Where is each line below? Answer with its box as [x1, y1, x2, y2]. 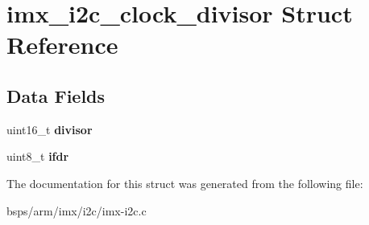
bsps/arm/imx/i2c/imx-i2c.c [6, 202, 147, 219]
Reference [6, 28, 118, 61]
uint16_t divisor [6, 121, 93, 137]
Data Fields [6, 83, 106, 108]
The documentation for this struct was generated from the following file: [6, 174, 363, 191]
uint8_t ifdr [6, 148, 69, 165]
